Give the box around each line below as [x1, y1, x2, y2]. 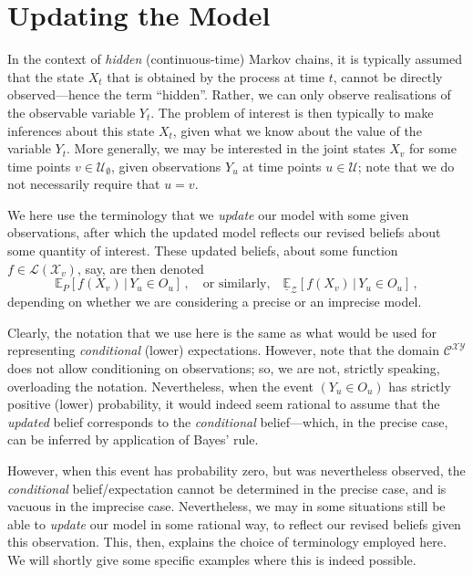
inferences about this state [7, 120, 155, 140]
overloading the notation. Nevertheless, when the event [7, 376, 314, 395]
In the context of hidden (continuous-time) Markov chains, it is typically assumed [7, 49, 462, 68]
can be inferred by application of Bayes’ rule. [7, 430, 259, 449]
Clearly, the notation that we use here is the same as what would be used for [7, 322, 437, 341]
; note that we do [357, 156, 455, 175]
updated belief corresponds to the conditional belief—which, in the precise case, [7, 412, 448, 431]
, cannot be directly [333, 67, 443, 86]
